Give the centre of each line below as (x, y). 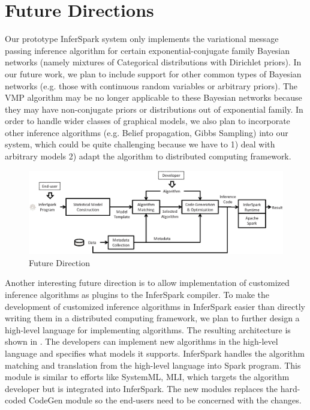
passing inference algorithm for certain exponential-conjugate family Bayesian (148, 50)
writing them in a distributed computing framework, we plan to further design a (152, 318)
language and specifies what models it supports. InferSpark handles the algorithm (155, 353)
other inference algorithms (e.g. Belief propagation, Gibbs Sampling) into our (147, 132)
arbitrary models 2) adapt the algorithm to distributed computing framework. (148, 156)
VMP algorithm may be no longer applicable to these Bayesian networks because (154, 97)
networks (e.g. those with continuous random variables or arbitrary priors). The (151, 85)
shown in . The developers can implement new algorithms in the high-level (142, 341)
